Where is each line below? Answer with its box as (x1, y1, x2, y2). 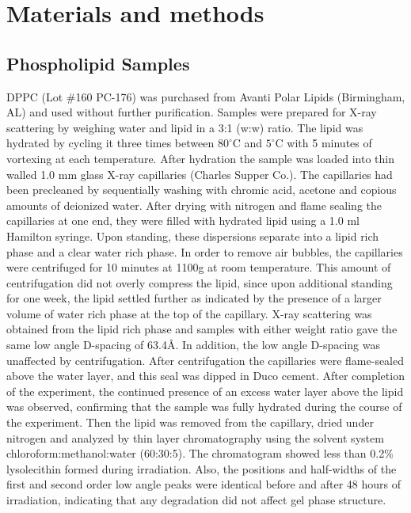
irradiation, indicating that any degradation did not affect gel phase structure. (6, 492, 386, 508)
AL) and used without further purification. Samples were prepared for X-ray (6, 104, 377, 120)
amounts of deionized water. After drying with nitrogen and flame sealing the (6, 196, 382, 213)
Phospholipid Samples (6, 51, 190, 75)
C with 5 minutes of (275, 135, 372, 151)
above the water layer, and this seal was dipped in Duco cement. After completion (6, 367, 405, 384)
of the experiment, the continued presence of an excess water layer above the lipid (6, 382, 404, 399)
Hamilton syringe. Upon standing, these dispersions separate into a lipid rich (6, 227, 379, 244)
